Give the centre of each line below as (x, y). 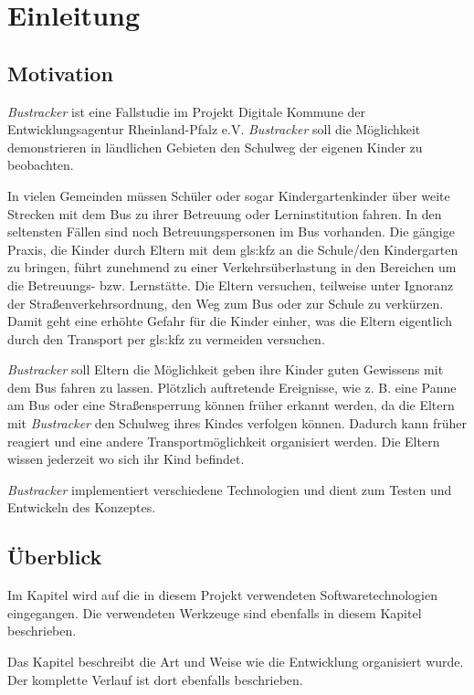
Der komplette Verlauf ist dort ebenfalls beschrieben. (155, 679)
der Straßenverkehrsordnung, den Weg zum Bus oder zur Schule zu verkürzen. (226, 303)
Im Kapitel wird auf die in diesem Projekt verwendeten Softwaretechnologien (222, 595)
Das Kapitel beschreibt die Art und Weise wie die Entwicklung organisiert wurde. (236, 662)
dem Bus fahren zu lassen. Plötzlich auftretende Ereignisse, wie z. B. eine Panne (232, 387)
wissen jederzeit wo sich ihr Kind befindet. (126, 459)
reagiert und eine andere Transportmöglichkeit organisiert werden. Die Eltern (224, 441)
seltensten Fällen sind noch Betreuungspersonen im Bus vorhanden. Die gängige (231, 232)
